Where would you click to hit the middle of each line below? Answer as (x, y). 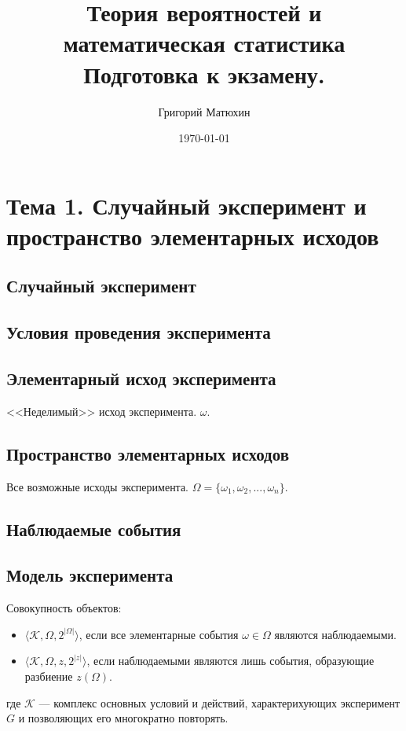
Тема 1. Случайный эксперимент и (187, 205)
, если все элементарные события (159, 634)
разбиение (49, 676)
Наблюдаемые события (94, 529)
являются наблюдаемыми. (335, 634)
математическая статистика (204, 43)
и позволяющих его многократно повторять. (123, 718)
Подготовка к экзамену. (204, 73)
